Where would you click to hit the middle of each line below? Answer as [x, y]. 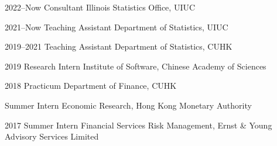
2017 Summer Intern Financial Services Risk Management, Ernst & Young [138, 125]
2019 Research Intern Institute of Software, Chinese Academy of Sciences [136, 66]
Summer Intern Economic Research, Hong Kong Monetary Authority [128, 105]
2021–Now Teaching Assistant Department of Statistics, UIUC [117, 27]
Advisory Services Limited [52, 136]
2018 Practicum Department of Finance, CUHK [91, 86]
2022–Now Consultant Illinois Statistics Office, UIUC [100, 7]
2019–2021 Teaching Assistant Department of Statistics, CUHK [119, 46]
